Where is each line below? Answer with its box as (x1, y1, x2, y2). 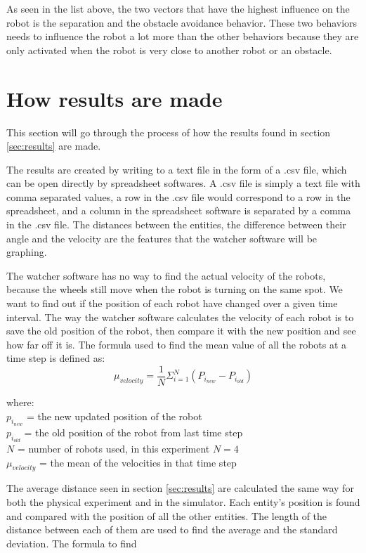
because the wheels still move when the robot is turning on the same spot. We (6, 282, 343, 297)
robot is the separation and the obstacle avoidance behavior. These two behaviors (6, 15, 358, 30)
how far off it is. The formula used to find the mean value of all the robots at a (6, 337, 347, 351)
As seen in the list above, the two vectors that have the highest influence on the (6, 1, 350, 15)
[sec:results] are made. (6, 138, 101, 153)
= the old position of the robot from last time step (24, 424, 243, 439)
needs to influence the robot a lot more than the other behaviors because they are (6, 29, 359, 44)
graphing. (6, 245, 47, 259)
